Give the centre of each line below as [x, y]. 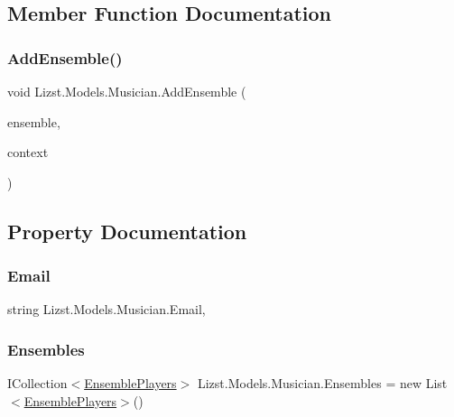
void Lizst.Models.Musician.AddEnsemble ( [127, 91]
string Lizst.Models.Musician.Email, [107, 309]
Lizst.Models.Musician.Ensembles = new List [322, 383]
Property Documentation [127, 231]
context [28, 152]
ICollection [37, 383]
